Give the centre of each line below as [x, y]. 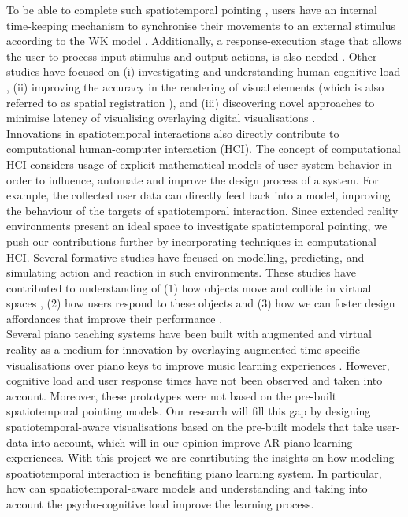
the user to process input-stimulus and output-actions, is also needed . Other [192, 56]
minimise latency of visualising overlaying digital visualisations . [161, 118]
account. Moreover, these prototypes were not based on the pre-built [172, 395]
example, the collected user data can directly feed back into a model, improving [198, 195]
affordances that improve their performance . [115, 318]
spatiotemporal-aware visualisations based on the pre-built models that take [190, 427]
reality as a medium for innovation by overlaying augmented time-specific [184, 350]
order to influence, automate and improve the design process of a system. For [193, 179]
